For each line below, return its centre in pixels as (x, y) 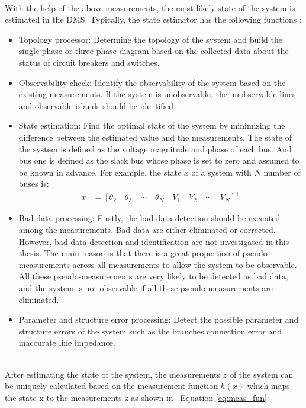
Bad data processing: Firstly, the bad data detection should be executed (149, 218)
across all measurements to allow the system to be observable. (185, 264)
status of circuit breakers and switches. (89, 62)
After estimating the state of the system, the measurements (113, 374)
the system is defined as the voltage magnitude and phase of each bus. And (155, 149)
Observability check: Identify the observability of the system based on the (152, 82)
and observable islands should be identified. (97, 105)
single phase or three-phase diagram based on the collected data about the (154, 51)
